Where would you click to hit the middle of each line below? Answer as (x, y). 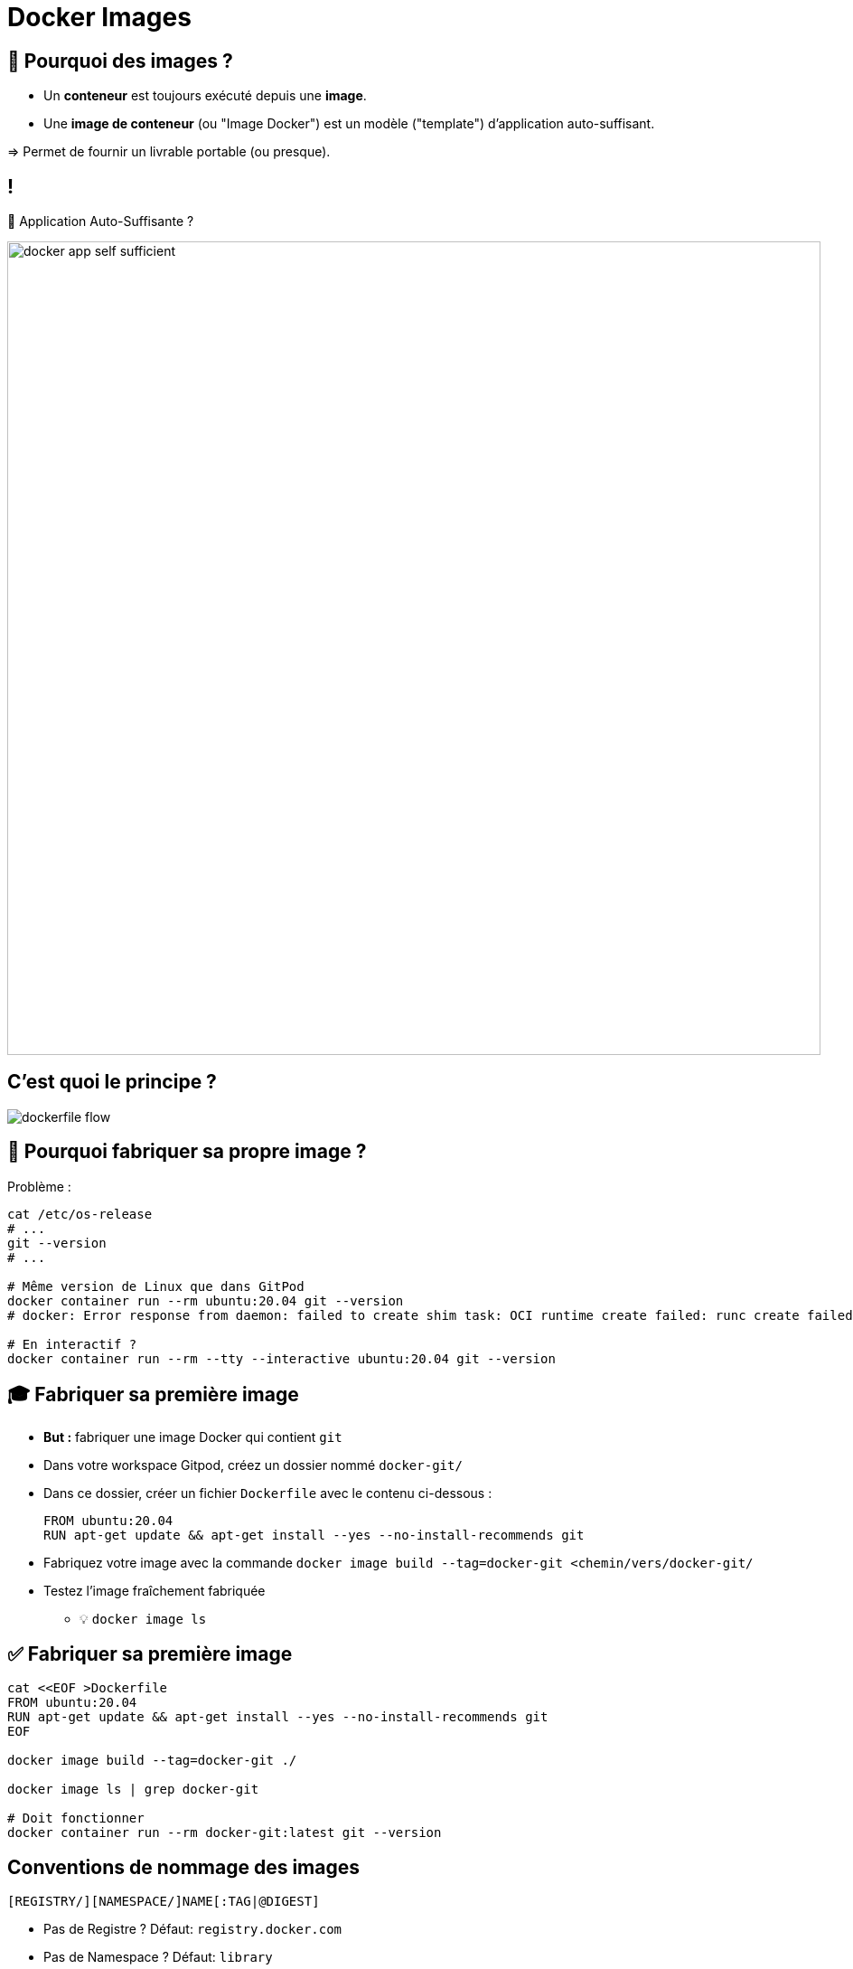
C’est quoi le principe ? (112, 1082)
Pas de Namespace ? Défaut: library (158, 1957)
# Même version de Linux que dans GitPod (156, 1286)
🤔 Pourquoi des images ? (120, 61)
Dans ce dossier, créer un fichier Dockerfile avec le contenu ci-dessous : (268, 1493)
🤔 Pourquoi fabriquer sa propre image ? (187, 1152)
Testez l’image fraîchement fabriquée (155, 1590)
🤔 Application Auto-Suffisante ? (101, 221)
